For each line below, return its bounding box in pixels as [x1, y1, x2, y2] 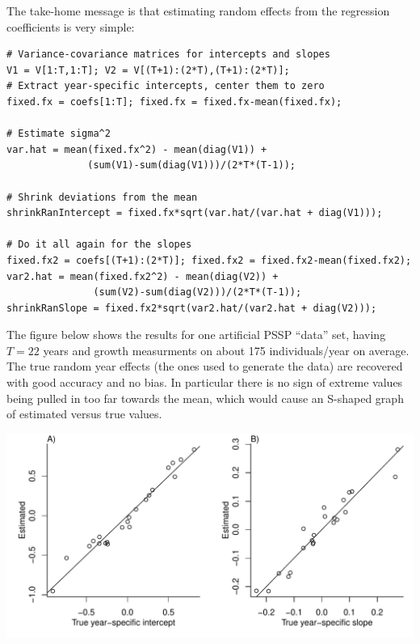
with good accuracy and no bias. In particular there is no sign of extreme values [6, 374, 403, 391]
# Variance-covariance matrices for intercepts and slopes [6, 49, 330, 61]
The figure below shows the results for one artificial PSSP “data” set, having [6, 326, 386, 343]
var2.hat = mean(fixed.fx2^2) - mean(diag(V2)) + [6, 270, 279, 282]
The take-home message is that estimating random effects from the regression [6, 2, 390, 19]
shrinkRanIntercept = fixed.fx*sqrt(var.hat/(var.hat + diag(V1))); [6, 207, 383, 219]
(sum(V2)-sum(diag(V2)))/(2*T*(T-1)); [93, 286, 302, 299]
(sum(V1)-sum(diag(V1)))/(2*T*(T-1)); [87, 159, 296, 172]
